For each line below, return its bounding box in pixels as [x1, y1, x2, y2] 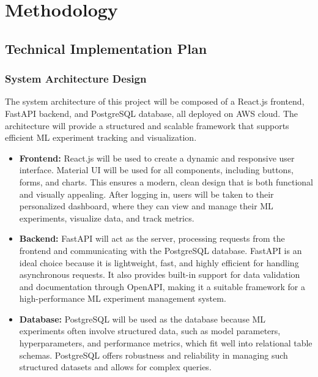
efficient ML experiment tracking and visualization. [5, 131, 197, 144]
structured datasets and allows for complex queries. [19, 360, 212, 373]
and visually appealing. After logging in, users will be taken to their [19, 187, 274, 200]
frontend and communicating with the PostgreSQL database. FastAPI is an [19, 244, 302, 256]
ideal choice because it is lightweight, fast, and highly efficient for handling [19, 256, 299, 269]
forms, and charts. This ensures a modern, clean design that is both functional [19, 175, 314, 188]
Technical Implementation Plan [5, 39, 207, 58]
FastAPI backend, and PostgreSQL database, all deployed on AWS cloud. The [5, 106, 298, 119]
